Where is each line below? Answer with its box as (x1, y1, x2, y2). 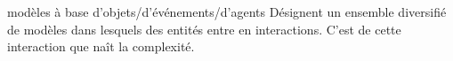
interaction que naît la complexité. (7, 37, 195, 56)
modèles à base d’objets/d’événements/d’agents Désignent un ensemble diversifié (7, 3, 447, 20)
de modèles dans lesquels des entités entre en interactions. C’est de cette (7, 19, 401, 38)
